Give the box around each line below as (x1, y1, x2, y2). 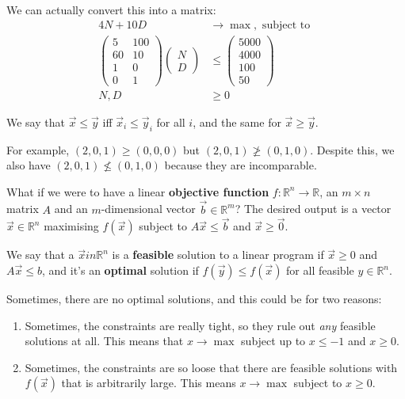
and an (54, 200, 88, 217)
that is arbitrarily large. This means (61, 374, 236, 391)
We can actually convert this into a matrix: (6, 2, 216, 17)
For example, (6, 141, 70, 158)
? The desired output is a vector (235, 200, 392, 217)
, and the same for (193, 113, 281, 130)
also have (6, 157, 51, 173)
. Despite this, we (310, 141, 395, 158)
